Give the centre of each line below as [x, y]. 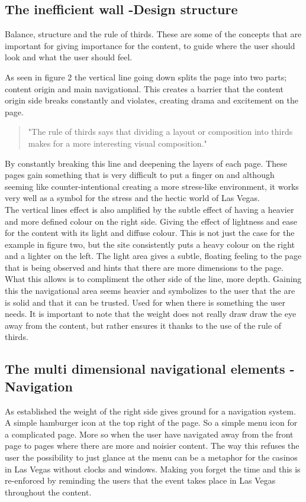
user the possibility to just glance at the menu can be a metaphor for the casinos [151, 457]
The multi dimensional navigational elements [145, 369]
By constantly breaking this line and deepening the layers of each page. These [146, 163]
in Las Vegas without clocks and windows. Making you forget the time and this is [153, 469]
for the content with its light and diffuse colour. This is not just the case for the [150, 233]
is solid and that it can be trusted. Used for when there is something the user [145, 302]
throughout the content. [48, 492]
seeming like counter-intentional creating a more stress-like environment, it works [152, 186]
